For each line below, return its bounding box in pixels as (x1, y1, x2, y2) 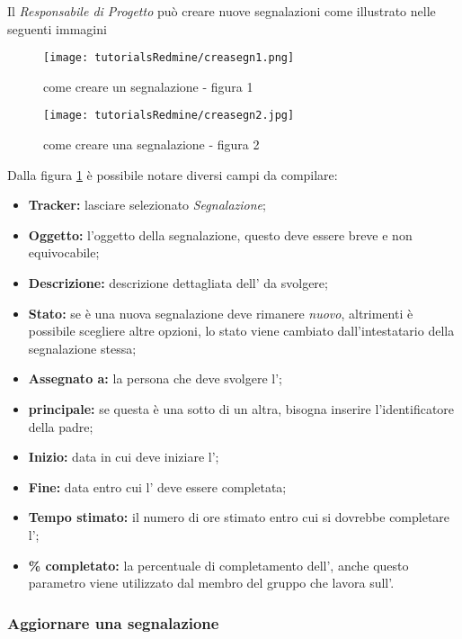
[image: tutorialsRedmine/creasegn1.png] (43, 51, 295, 65)
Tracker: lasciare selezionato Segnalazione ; (28, 195, 266, 214)
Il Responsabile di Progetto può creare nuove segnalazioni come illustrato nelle (7, 2, 436, 20)
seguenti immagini (7, 19, 107, 38)
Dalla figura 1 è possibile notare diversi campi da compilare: (7, 165, 338, 184)
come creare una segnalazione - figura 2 (43, 135, 260, 154)
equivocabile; (28, 243, 100, 262)
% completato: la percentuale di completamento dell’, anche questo (28, 555, 409, 574)
